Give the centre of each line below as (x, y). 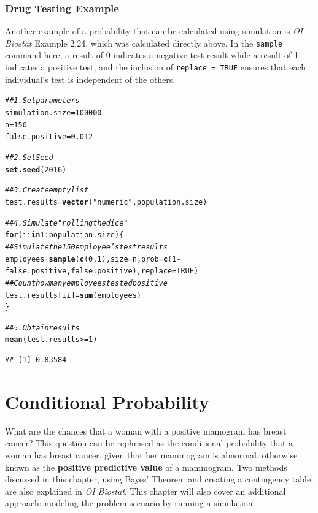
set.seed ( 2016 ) (36, 169)
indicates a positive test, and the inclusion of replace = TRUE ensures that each (156, 67)
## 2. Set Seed (29, 157)
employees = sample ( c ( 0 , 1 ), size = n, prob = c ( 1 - (93, 259)
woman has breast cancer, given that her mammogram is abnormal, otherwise (151, 455)
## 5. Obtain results (42, 328)
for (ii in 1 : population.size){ (64, 235)
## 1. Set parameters (42, 101)
